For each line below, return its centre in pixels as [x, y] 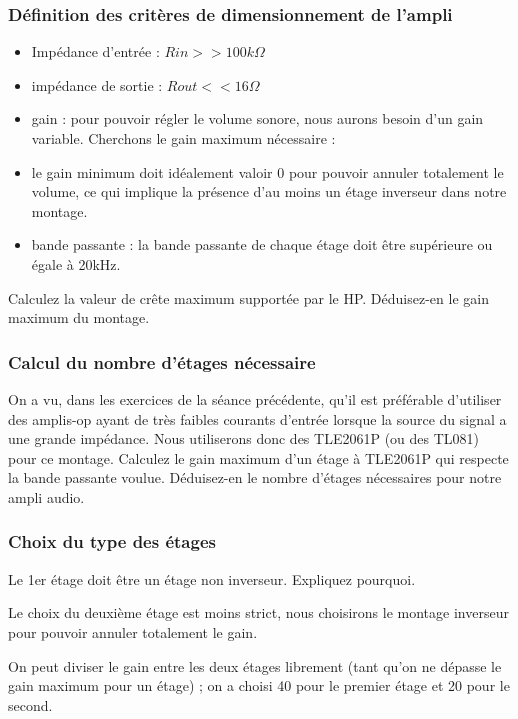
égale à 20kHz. [76, 263]
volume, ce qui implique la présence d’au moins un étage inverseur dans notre [269, 191]
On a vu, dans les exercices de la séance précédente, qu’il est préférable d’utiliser [255, 398]
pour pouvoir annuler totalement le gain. [133, 631]
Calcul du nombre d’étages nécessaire [162, 361]
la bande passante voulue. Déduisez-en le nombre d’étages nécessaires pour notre [255, 477]
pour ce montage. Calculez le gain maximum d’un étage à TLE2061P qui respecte [258, 457]
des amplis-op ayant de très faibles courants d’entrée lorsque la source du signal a [257, 418]
